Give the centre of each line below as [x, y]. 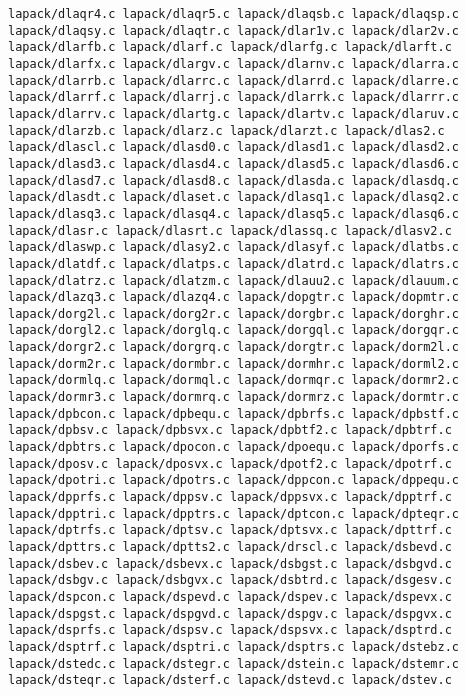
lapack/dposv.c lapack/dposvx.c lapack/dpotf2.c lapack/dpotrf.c [230, 463]
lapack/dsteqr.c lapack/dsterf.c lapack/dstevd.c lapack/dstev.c [230, 680]
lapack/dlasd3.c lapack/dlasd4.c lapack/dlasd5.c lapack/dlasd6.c [234, 163]
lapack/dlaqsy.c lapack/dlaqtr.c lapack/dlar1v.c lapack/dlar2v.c [234, 30]
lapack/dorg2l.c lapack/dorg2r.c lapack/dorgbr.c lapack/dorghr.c [234, 313]
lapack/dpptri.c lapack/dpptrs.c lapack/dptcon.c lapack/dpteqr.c [234, 513]
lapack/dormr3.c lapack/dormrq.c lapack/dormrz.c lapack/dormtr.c [234, 397]
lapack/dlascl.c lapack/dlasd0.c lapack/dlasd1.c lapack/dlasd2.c [234, 147]
